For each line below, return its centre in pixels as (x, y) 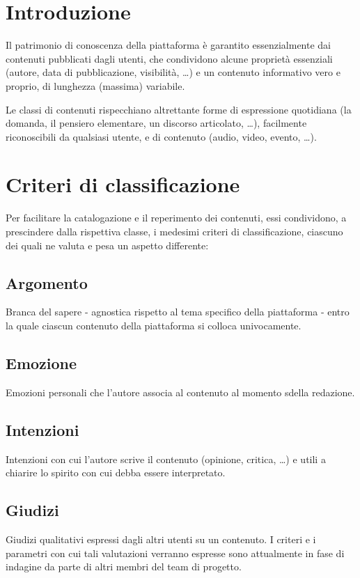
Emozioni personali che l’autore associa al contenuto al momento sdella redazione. (180, 392)
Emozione (41, 362)
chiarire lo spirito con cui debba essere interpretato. (116, 472)
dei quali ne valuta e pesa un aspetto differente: (107, 245)
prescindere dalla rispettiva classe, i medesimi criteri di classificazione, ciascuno (174, 231)
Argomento (47, 282)
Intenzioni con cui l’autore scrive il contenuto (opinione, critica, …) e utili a (166, 459)
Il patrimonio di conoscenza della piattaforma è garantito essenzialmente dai (168, 45)
